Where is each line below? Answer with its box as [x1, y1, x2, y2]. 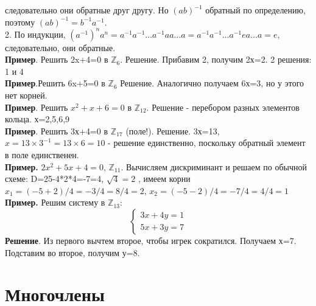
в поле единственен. [5, 148, 79, 161]
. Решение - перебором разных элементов [146, 100, 300, 113]
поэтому [5, 15, 35, 28]
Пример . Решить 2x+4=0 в [5, 53, 108, 66]
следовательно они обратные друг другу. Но [5, 4, 169, 16]
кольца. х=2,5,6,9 [5, 113, 70, 125]
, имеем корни [138, 172, 191, 185]
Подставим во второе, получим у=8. [5, 246, 140, 259]
